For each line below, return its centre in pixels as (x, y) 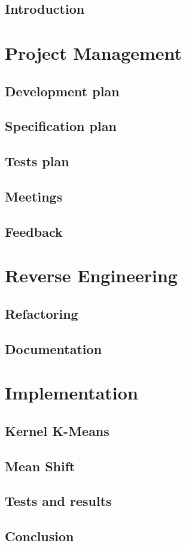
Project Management (94, 52)
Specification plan (61, 126)
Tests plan (37, 161)
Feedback (34, 231)
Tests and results (58, 501)
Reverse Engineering (91, 275)
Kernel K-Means (57, 430)
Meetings (34, 196)
